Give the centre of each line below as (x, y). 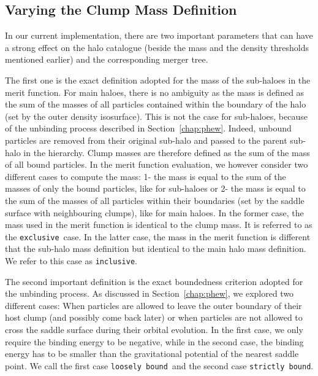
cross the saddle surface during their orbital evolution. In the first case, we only (154, 329)
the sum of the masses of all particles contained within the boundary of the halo (156, 104)
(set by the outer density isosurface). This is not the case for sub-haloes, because (156, 116)
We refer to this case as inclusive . (71, 260)
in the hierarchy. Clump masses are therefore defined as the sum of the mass (167, 152)
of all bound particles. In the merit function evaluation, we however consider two (157, 164)
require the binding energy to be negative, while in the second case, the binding (154, 341)
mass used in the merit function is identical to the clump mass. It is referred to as (159, 225)
